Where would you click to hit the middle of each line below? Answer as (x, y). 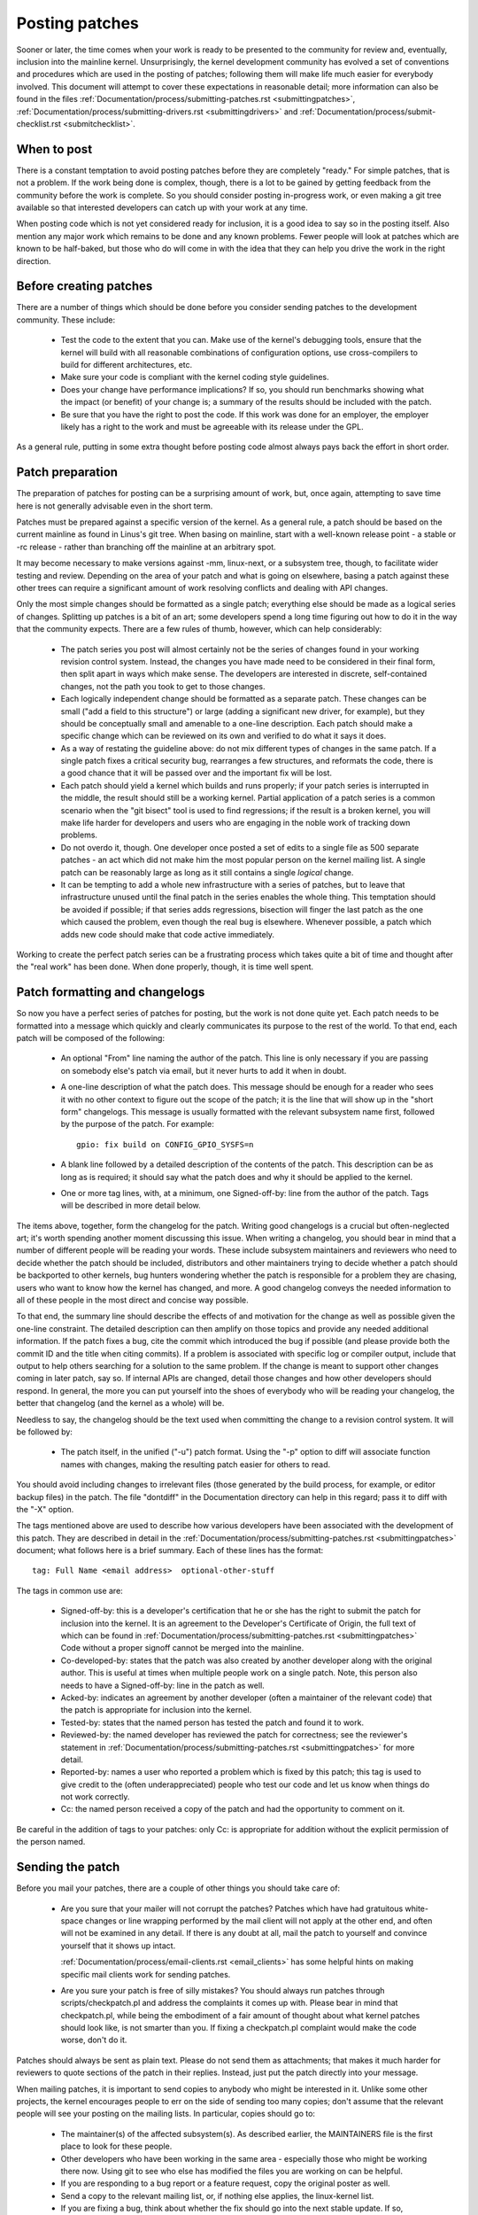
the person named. (51, 1842)
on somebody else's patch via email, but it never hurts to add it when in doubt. (204, 1070)
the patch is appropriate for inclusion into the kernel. (156, 1710)
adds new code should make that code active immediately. (167, 934)
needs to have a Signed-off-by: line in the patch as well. (162, 1685)
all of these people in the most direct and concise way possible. (132, 1300)
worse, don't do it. (94, 2040)
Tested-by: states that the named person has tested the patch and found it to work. (212, 1722)
